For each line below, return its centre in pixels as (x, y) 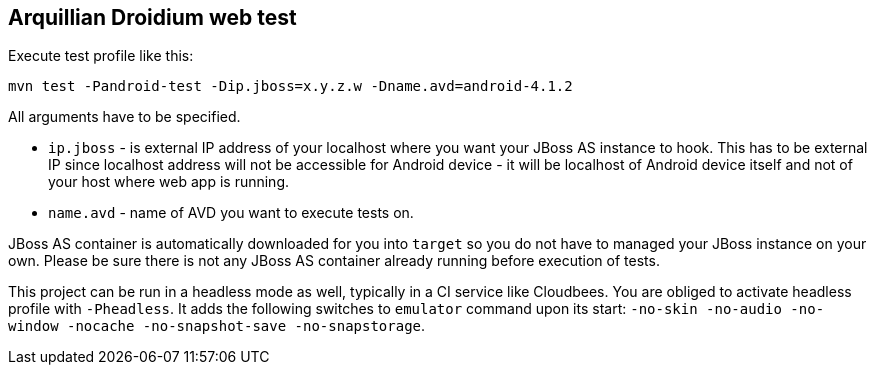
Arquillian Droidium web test (152, 17)
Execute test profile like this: (101, 56)
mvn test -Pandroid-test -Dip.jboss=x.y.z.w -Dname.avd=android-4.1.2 (290, 86)
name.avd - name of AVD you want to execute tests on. (231, 213)
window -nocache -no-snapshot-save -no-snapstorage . (217, 326)
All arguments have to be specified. (124, 117)
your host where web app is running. (169, 182)
